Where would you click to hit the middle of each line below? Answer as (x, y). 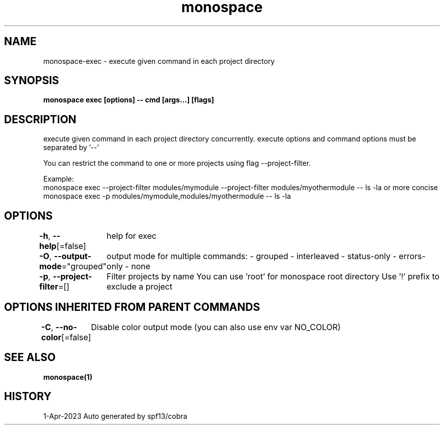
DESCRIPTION (40, 119)
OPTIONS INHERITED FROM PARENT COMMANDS (132, 307)
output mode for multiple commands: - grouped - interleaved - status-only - (252, 256)
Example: (59, 179)
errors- (412, 256)
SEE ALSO (30, 357)
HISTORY (28, 397)
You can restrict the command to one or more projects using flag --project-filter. (177, 163)
